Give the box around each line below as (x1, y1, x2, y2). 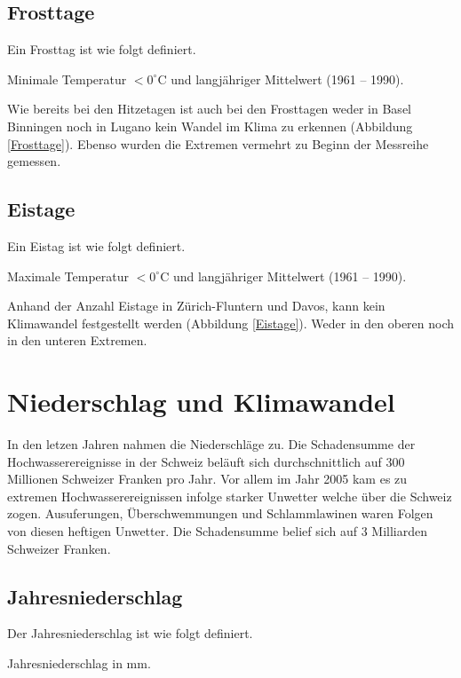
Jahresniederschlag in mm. (7, 654, 151, 673)
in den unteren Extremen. (7, 331, 147, 350)
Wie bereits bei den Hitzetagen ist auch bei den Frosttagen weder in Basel (7, 99, 411, 118)
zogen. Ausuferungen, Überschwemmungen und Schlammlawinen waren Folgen (7, 504, 433, 523)
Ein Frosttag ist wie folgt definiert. (7, 40, 196, 59)
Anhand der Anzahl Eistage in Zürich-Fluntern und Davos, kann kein (7, 296, 385, 315)
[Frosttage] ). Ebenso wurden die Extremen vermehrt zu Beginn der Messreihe (7, 134, 429, 153)
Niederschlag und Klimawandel (7, 383, 395, 420)
